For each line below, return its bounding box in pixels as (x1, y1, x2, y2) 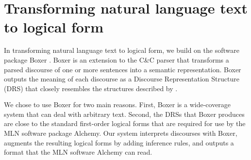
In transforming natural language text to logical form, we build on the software (4, 45, 239, 55)
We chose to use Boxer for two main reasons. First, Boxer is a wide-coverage (4, 99, 231, 110)
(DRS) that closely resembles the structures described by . (4, 83, 178, 93)
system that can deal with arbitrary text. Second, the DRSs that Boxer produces (4, 109, 245, 119)
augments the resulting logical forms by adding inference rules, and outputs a (4, 137, 234, 147)
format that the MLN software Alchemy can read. (4, 147, 152, 157)
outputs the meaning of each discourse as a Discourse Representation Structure (4, 74, 239, 84)
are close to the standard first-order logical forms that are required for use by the (4, 118, 246, 128)
